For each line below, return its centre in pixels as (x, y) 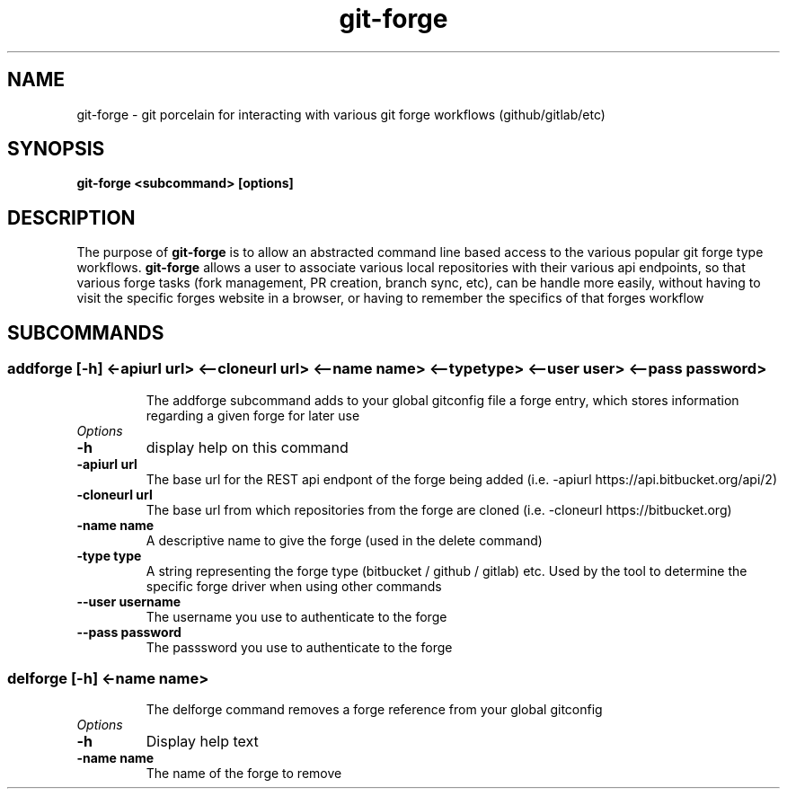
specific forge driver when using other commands (294, 586)
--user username (129, 601)
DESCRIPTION (71, 217)
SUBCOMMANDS (86, 332)
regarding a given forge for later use (253, 415)
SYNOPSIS (56, 149)
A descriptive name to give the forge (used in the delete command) (344, 540)
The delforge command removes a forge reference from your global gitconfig (374, 710)
